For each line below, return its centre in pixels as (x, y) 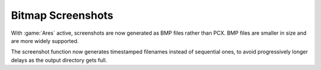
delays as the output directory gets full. (59, 60)
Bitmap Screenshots (62, 15)
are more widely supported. (45, 41)
